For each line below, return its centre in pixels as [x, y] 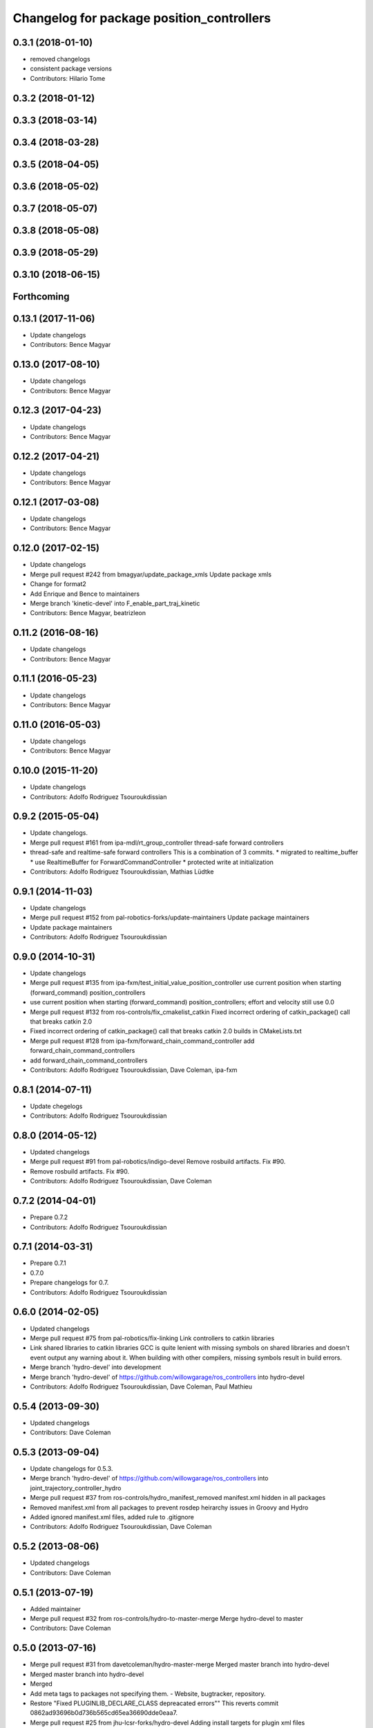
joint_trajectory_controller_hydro [76, 1488]
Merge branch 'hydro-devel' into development [96, 1367]
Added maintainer [55, 1609]
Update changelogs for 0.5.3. [71, 1469]
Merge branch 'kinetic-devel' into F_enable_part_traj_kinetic [115, 603]
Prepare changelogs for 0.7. [69, 1283]
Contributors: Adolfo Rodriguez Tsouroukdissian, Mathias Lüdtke [122, 872]
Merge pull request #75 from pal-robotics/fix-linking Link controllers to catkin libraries [152, 1338]
